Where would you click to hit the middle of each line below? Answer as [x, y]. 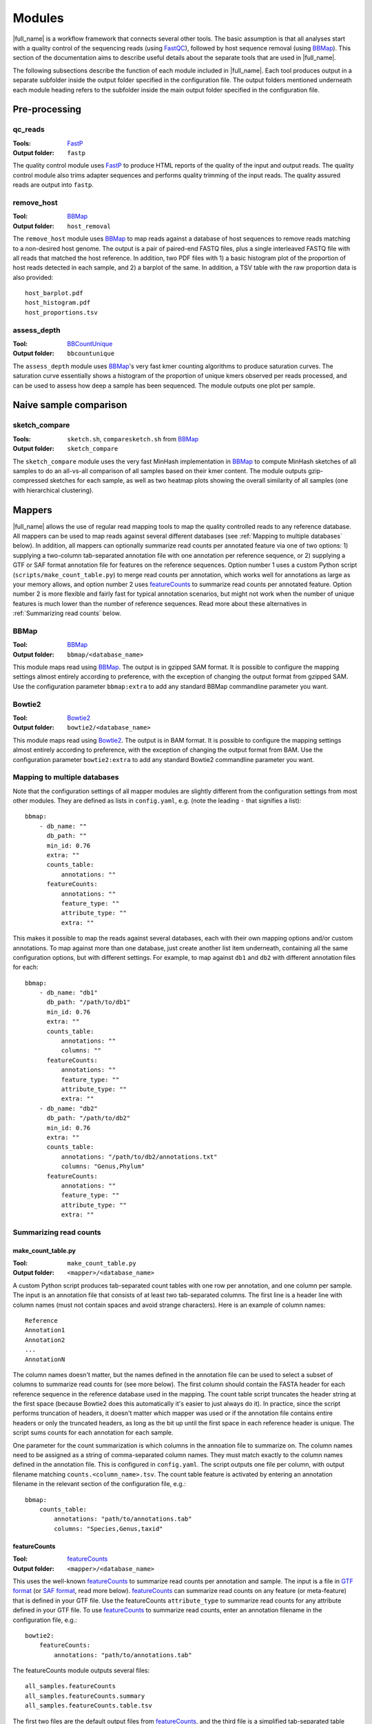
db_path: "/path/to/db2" [89, 1118]
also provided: [33, 277]
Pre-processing [47, 109]
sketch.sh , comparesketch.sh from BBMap [133, 439]
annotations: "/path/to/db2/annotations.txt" [139, 1156]
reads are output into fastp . [53, 185]
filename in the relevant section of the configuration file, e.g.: [99, 1484]
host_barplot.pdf [54, 293]
